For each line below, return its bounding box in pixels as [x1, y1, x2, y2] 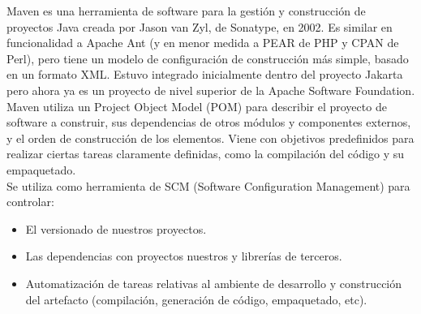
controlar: [6, 193, 54, 210]
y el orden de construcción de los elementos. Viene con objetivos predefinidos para [6, 129, 415, 146]
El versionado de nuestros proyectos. [25, 220, 207, 237]
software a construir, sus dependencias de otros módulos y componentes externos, [6, 114, 411, 131]
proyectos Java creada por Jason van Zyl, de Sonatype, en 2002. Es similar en [6, 18, 393, 35]
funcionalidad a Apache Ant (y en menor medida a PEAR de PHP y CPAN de [6, 34, 399, 51]
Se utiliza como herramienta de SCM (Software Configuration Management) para [6, 177, 410, 194]
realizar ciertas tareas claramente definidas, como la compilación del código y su [6, 145, 405, 162]
